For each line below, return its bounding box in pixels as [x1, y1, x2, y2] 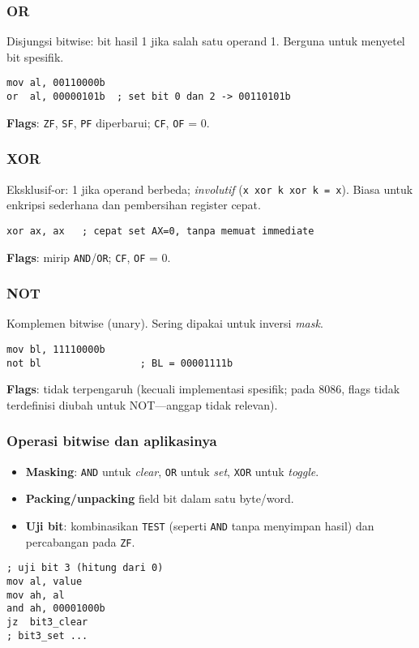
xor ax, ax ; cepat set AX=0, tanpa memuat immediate [6, 225, 314, 237]
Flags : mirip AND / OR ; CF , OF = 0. [6, 248, 171, 265]
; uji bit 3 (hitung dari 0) [6, 562, 164, 574]
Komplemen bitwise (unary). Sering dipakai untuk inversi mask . [6, 315, 323, 332]
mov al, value [6, 575, 83, 587]
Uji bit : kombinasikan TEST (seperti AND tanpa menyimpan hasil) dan [25, 517, 374, 534]
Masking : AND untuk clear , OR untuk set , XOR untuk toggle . [25, 462, 319, 479]
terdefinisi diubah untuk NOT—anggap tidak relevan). [6, 396, 278, 413]
